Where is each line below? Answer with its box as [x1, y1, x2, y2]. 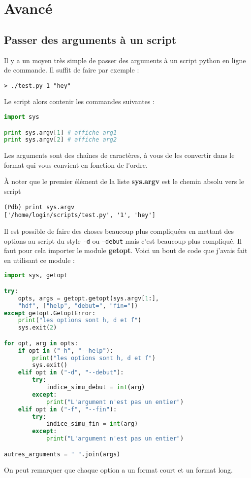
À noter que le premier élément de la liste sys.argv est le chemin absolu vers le [4, 176, 244, 186]
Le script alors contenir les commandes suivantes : [4, 96, 155, 107]
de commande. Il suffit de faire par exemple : [4, 65, 139, 75]
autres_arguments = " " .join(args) [4, 450, 121, 458]
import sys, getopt [4, 272, 67, 279]
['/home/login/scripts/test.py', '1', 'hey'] [4, 212, 156, 219]
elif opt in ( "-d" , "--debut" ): [18, 369, 124, 376]
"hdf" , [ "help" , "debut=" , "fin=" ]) [18, 302, 138, 309]
